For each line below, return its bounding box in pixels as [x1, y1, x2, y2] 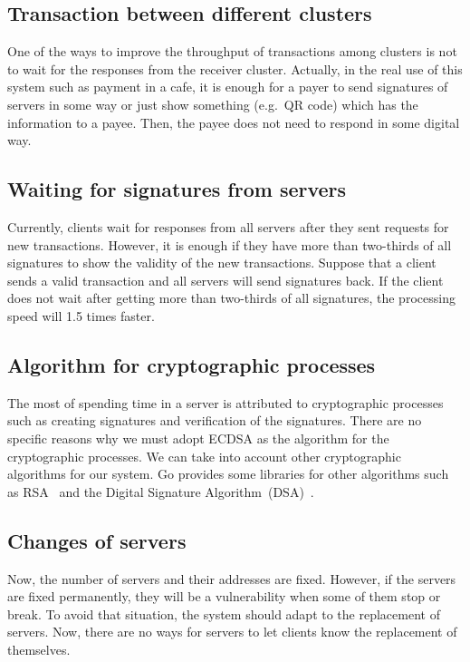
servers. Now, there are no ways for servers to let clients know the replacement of [7, 622, 457, 641]
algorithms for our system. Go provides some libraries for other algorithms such [7, 464, 449, 483]
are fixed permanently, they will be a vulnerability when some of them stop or [7, 587, 441, 606]
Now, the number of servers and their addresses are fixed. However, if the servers [7, 569, 456, 588]
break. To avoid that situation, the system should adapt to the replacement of [7, 604, 440, 623]
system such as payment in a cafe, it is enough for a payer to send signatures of [7, 77, 448, 96]
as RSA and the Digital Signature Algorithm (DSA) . [7, 482, 314, 501]
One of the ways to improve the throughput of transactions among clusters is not [7, 42, 457, 61]
